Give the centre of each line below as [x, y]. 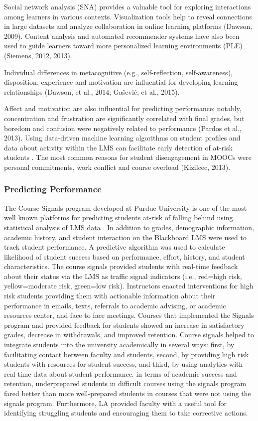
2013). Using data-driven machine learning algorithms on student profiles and [122, 138]
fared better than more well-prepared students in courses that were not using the [128, 393]
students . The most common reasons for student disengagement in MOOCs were [128, 157]
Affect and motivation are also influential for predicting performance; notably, [123, 108]
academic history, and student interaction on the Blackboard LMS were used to [125, 237]
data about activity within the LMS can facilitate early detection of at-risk [118, 147]
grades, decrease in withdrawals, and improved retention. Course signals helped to [129, 335]
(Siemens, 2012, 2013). [38, 55]
